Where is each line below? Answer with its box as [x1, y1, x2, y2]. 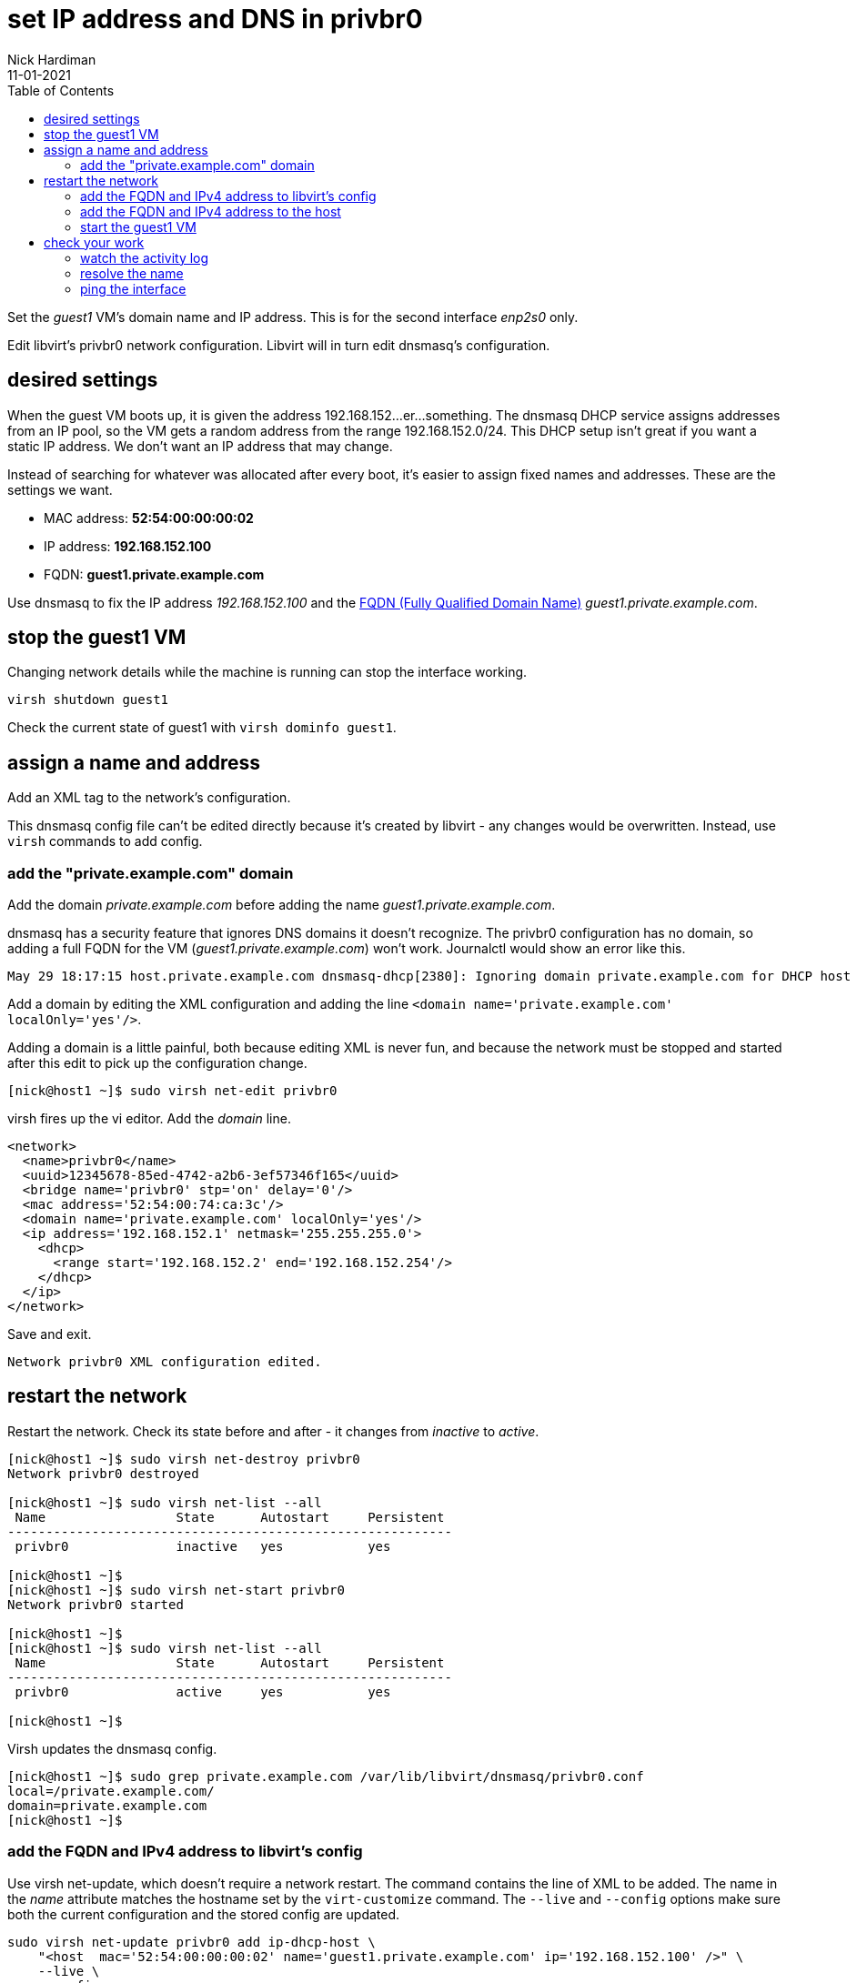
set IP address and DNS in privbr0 [7, 4, 423, 35]
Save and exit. [7, 1326, 92, 1343]
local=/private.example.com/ [7, 1783, 215, 1798]
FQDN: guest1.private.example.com [44, 566, 265, 582]
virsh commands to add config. [7, 833, 203, 850]
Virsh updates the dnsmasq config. [7, 1740, 217, 1757]
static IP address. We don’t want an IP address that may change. [7, 438, 393, 454]
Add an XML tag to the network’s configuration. [7, 790, 291, 806]
